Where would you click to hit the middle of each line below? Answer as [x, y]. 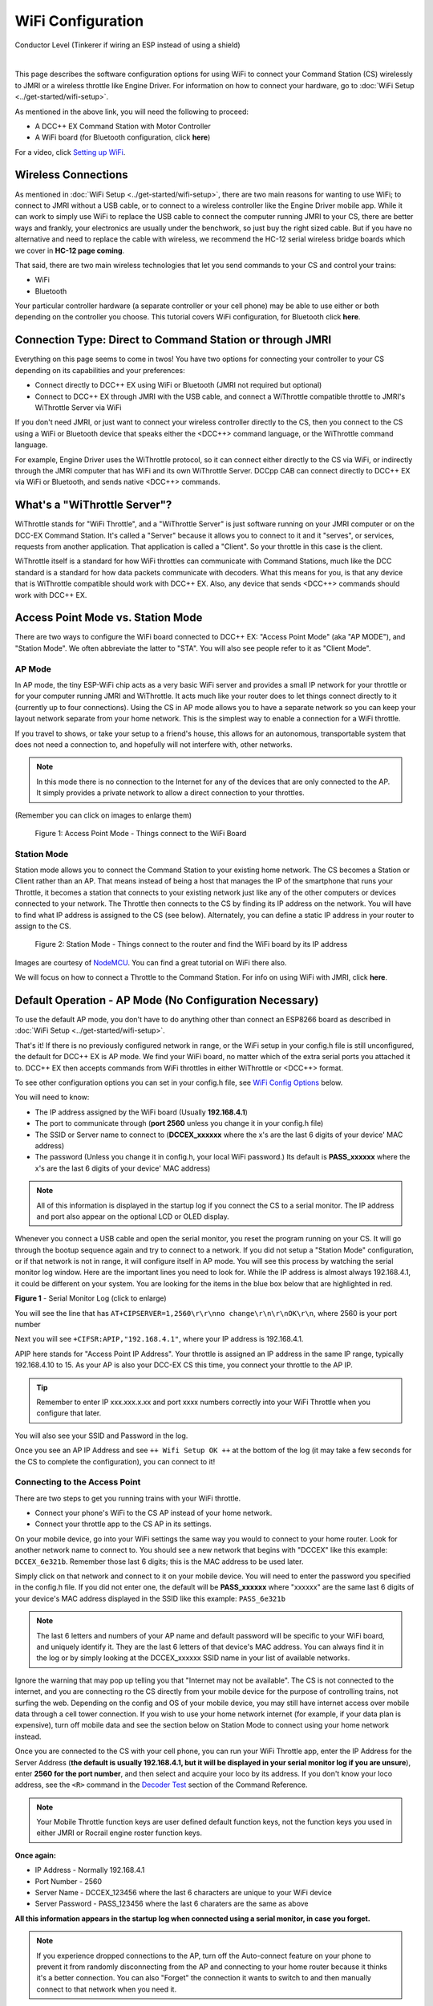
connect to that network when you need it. [106, 1989]
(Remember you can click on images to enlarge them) [103, 815]
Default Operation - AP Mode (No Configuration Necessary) [167, 1000]
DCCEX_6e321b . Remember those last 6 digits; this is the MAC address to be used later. [159, 1561]
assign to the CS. [43, 926]
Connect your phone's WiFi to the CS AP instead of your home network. [154, 1513]
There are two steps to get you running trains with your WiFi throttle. [127, 1498]
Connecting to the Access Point [78, 1482]
